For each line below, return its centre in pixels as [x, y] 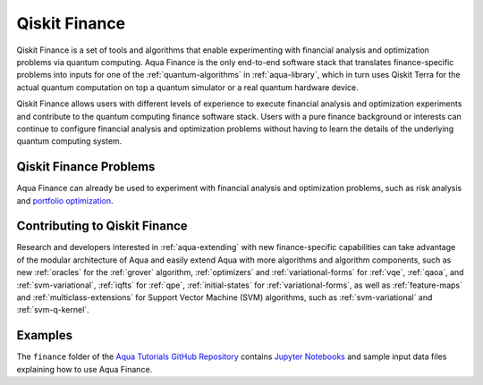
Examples [45, 335]
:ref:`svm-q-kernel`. [53, 310]
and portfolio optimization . [65, 200]
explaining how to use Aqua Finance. [85, 369]
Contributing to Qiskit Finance [102, 226]
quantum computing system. [69, 141]
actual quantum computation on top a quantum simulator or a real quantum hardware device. [188, 87]
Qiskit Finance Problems [86, 167]
